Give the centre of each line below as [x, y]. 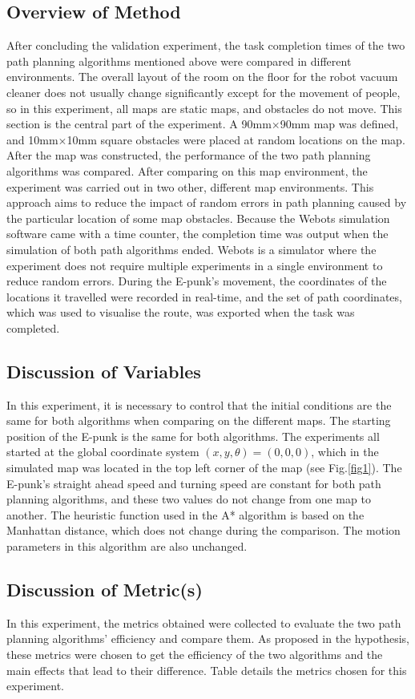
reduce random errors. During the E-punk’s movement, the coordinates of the [197, 281]
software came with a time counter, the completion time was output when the [197, 234]
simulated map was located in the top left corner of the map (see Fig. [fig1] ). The [204, 468]
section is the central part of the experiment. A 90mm [139, 124]
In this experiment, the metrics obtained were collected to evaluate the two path [204, 622]
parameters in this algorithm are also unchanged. [127, 546]
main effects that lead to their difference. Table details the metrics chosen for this [207, 670]
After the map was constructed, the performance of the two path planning [189, 155]
